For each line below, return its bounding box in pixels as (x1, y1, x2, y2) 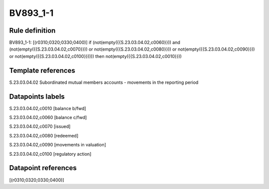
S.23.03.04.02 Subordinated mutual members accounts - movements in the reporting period (9, 79, 199, 85)
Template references (9, 66, 76, 74)
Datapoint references (9, 164, 77, 172)
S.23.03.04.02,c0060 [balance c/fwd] (9, 115, 87, 121)
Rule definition (9, 26, 56, 35)
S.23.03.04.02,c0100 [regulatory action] (9, 151, 92, 157)
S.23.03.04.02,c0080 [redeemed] (9, 132, 79, 138)
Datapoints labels (9, 92, 65, 101)
